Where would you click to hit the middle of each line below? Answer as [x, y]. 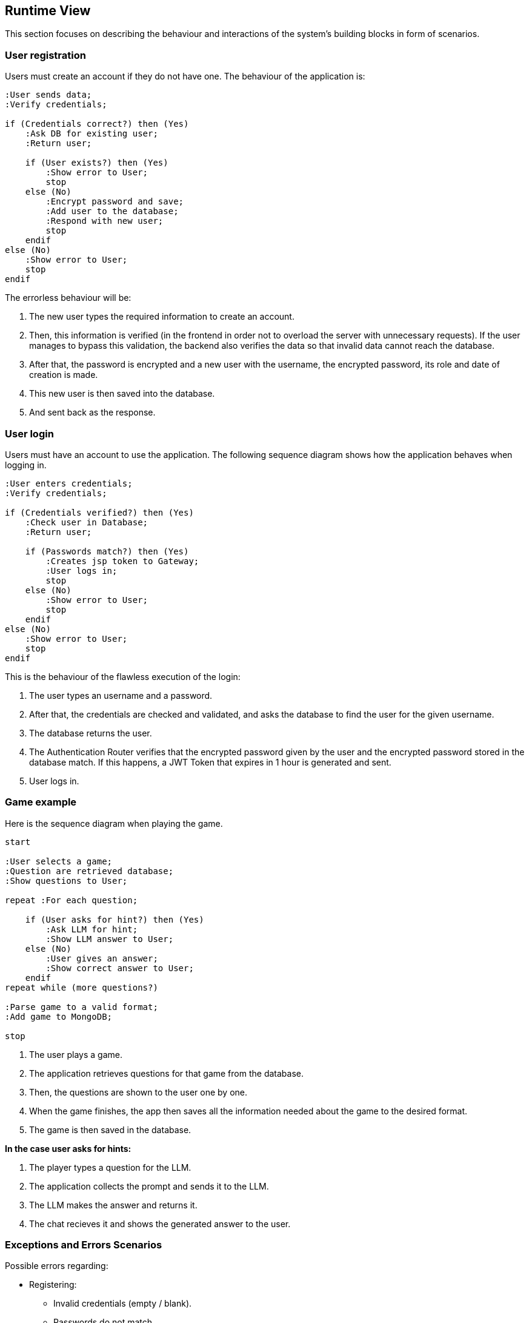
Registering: [53, 1285]
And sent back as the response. [92, 412]
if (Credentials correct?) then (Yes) [97, 124]
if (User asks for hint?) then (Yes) [115, 919]
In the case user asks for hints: [68, 1148]
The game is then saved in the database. [110, 1129]
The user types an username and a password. [121, 695]
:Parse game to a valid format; [82, 1007]
